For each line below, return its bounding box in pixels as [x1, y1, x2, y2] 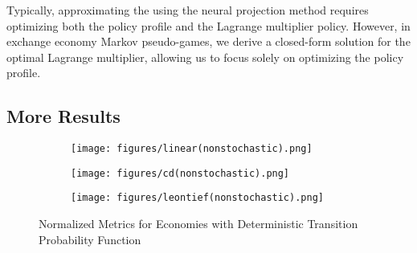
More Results [6, 104, 121, 129]
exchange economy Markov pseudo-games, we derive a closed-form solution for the [6, 33, 411, 50]
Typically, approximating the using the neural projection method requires [6, 2, 369, 18]
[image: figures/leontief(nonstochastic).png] [71, 192, 324, 204]
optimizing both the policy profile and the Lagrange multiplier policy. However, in [6, 17, 411, 34]
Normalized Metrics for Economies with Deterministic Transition [39, 215, 358, 232]
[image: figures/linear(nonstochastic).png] [71, 143, 313, 155]
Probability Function [39, 231, 141, 247]
